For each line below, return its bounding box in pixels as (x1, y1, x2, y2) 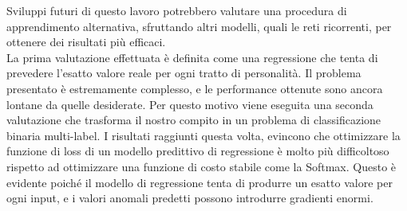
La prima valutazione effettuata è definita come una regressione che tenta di (6, 49, 378, 65)
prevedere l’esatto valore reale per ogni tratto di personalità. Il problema (6, 64, 362, 81)
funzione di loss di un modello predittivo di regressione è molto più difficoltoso (6, 143, 389, 159)
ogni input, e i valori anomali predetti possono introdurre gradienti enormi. (6, 190, 373, 206)
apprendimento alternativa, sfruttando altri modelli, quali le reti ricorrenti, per (6, 18, 392, 34)
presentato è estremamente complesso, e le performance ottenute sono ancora (6, 80, 383, 96)
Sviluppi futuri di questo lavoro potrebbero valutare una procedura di (6, 2, 347, 18)
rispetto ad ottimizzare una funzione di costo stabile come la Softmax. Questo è (6, 158, 397, 174)
